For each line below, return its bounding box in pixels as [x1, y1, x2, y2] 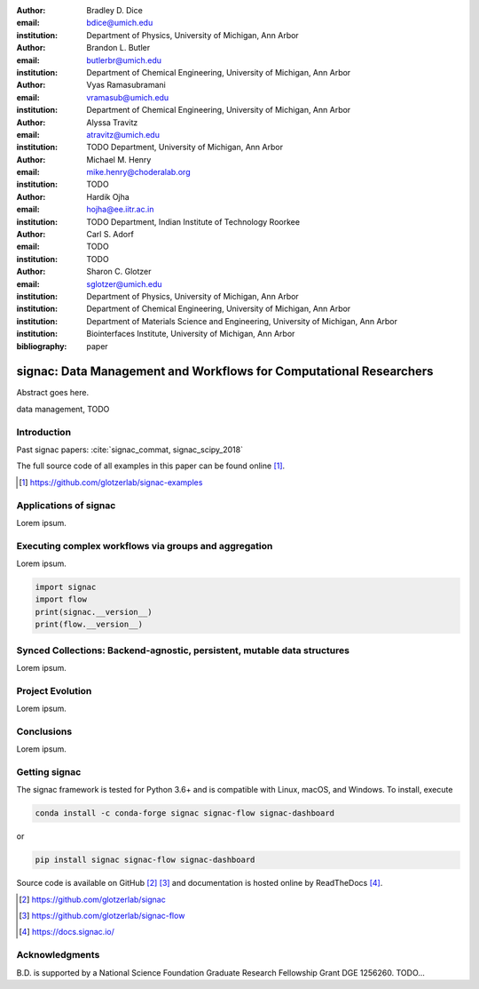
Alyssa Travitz [86, 116, 138, 128]
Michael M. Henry [86, 154, 152, 164]
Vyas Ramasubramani [86, 80, 166, 91]
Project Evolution [16, 684, 92, 697]
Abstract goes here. [16, 387, 89, 398]
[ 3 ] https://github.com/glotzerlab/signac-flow [19, 911, 185, 921]
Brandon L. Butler [86, 43, 151, 53]
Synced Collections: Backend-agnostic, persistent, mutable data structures [16, 644, 350, 657]
